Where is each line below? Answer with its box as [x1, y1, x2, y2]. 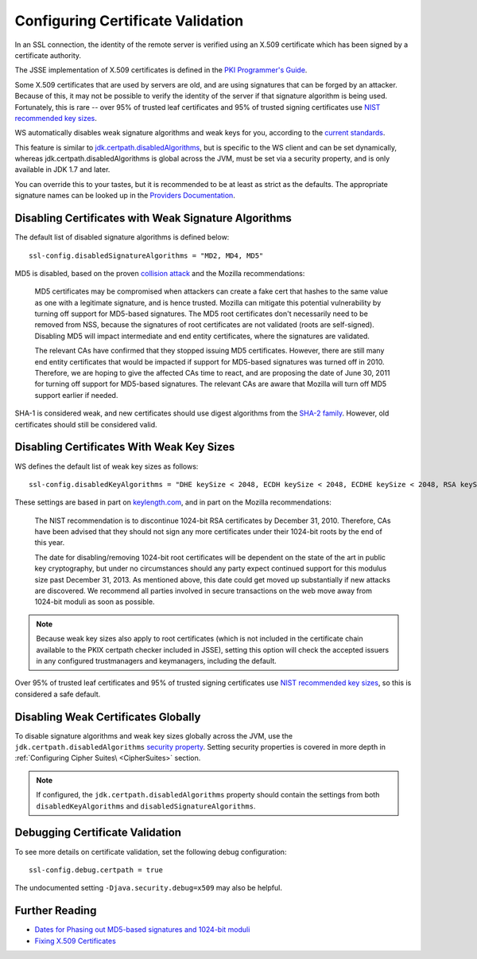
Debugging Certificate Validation [14, 826, 182, 840]
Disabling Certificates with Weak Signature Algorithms [14, 212, 292, 225]
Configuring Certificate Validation [14, 12, 244, 29]
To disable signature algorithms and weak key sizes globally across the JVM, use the [14, 731, 293, 740]
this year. [34, 538, 65, 548]
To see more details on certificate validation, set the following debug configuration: [14, 847, 287, 856]
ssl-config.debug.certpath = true [29, 865, 163, 875]
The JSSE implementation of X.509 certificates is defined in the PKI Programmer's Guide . [14, 65, 308, 75]
